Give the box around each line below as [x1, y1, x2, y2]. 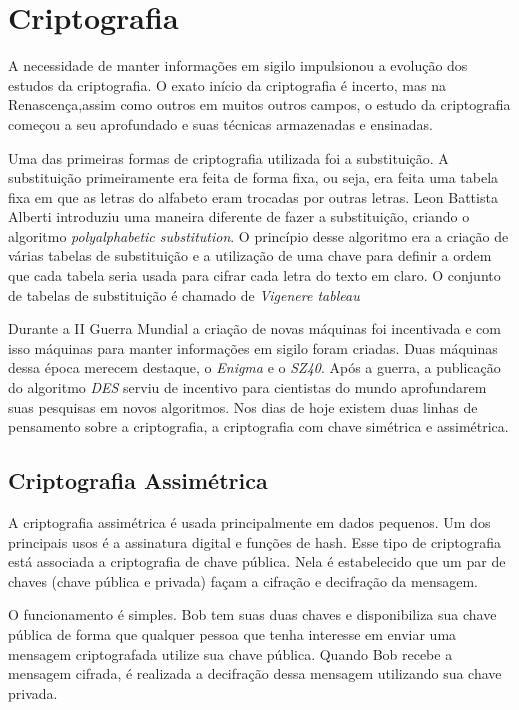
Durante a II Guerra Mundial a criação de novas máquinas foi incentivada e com [8, 318, 501, 339]
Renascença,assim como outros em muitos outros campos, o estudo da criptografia [8, 94, 511, 115]
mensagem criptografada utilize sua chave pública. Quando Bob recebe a [8, 643, 453, 664]
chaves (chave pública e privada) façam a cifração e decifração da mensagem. [8, 570, 478, 591]
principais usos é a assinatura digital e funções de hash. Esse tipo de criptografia [8, 531, 501, 552]
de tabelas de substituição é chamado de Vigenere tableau [8, 284, 360, 305]
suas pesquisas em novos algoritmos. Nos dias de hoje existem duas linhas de [8, 396, 478, 417]
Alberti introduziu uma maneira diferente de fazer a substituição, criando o [8, 206, 470, 227]
